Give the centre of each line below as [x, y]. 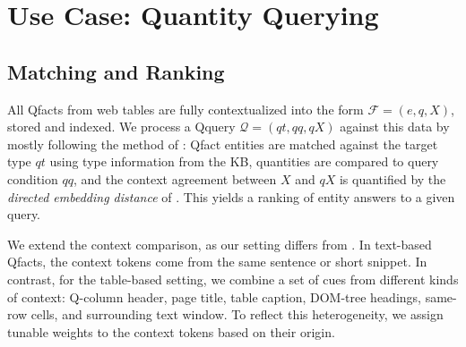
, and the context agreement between [175, 178]
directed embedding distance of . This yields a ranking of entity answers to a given [231, 196]
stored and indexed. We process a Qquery [121, 127]
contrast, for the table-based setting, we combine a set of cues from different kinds [233, 279]
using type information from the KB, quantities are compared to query [244, 161]
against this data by [395, 127]
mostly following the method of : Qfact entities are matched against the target [223, 144]
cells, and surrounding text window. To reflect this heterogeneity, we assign [237, 314]
